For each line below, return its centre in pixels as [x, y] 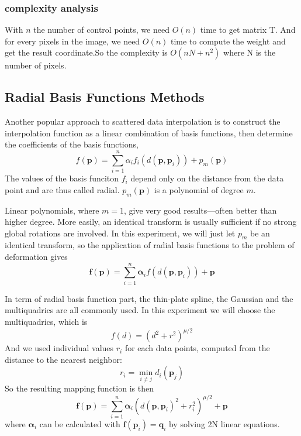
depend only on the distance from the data [207, 178]
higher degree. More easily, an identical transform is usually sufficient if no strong [151, 222]
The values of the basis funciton [62, 178]
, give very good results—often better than [200, 210]
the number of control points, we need [101, 30]
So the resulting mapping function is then [79, 388]
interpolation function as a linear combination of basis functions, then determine [149, 133]
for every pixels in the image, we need [72, 41]
